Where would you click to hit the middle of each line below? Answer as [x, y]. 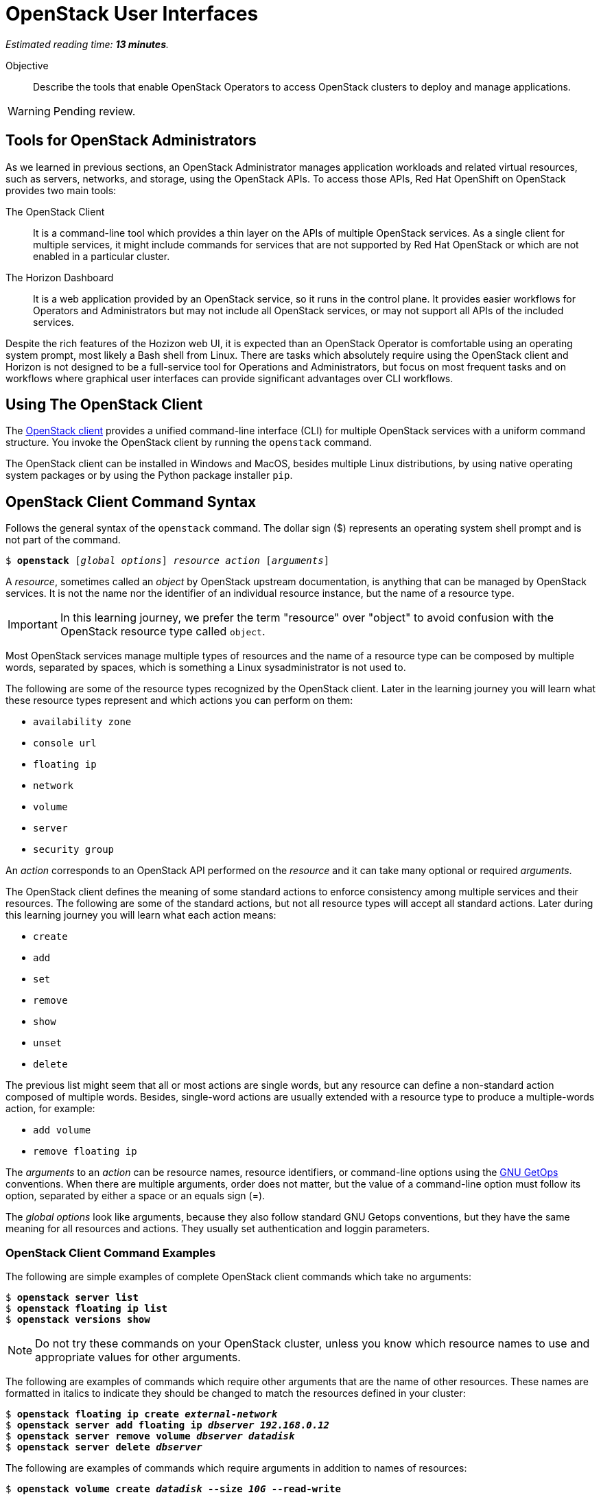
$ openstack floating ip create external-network [142, 1414]
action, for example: [50, 1109]
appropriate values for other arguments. [138, 1357]
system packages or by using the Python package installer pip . [149, 475]
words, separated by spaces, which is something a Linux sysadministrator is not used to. [206, 668]
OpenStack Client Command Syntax [131, 502]
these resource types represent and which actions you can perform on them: [179, 701]
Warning [29, 111]
